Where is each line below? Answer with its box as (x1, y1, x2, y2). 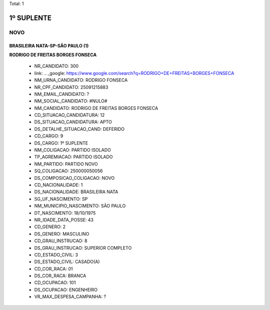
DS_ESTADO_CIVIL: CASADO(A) (34, 259, 100, 265)
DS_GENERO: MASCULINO (34, 231, 89, 237)
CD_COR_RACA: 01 (34, 266, 73, 272)
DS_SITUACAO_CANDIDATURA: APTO (34, 119, 112, 125)
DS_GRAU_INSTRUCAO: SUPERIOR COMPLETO (34, 245, 132, 251)
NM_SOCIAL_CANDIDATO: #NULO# (34, 98, 107, 104)
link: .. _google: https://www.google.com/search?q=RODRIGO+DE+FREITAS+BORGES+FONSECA (34, 70, 234, 76)
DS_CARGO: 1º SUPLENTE (34, 140, 88, 146)
